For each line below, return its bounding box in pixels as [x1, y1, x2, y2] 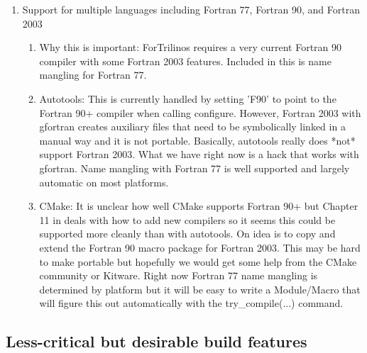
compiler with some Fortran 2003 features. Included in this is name [39, 53, 332, 68]
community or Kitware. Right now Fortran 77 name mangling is [39, 268, 318, 283]
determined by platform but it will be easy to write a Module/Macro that [39, 281, 361, 296]
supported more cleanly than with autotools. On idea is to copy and [39, 226, 336, 241]
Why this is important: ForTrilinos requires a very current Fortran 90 [39, 40, 342, 55]
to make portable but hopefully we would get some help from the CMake [39, 254, 357, 269]
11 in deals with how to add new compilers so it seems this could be [39, 212, 336, 227]
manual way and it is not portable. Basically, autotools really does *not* [39, 133, 356, 147]
